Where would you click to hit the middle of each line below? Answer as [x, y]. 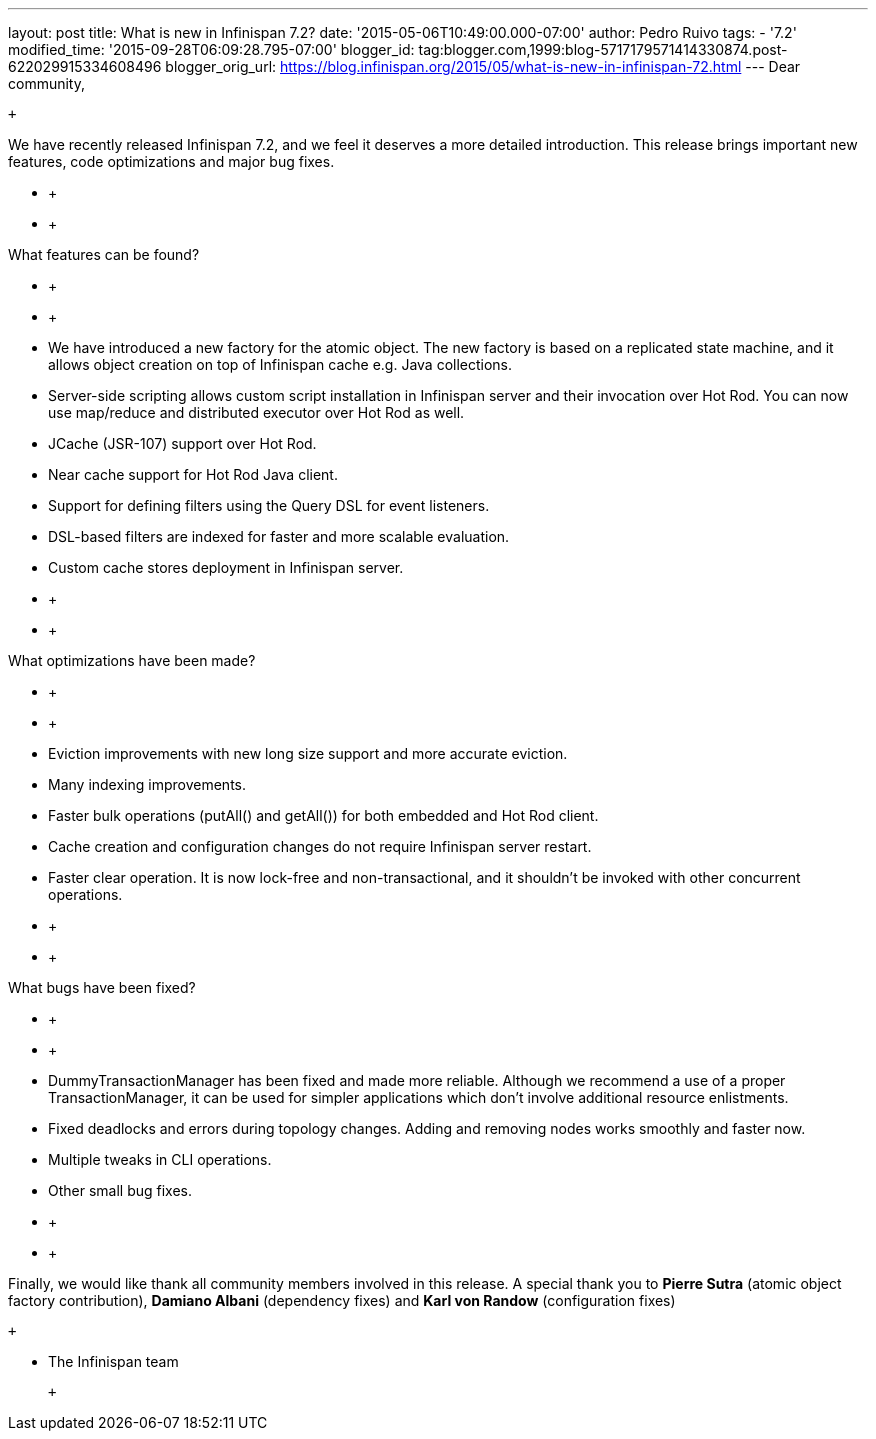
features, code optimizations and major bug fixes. [171, 161]
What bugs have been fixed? [102, 987]
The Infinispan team [113, 1361]
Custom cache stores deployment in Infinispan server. [226, 567]
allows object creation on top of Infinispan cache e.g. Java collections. [280, 364]
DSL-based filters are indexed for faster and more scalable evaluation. [279, 536]
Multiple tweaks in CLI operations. [160, 1159]
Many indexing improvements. [147, 784]
